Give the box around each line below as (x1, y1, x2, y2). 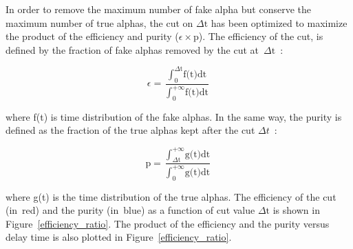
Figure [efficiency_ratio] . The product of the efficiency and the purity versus (6, 216, 330, 230)
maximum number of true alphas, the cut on (6, 15, 193, 30)
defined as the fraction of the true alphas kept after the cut (6, 123, 255, 137)
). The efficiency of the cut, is (198, 29, 323, 43)
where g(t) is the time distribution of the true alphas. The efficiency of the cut (6, 189, 336, 203)
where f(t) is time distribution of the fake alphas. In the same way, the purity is (6, 109, 342, 123)
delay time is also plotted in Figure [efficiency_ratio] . (6, 230, 232, 244)
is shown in (272, 203, 320, 217)
